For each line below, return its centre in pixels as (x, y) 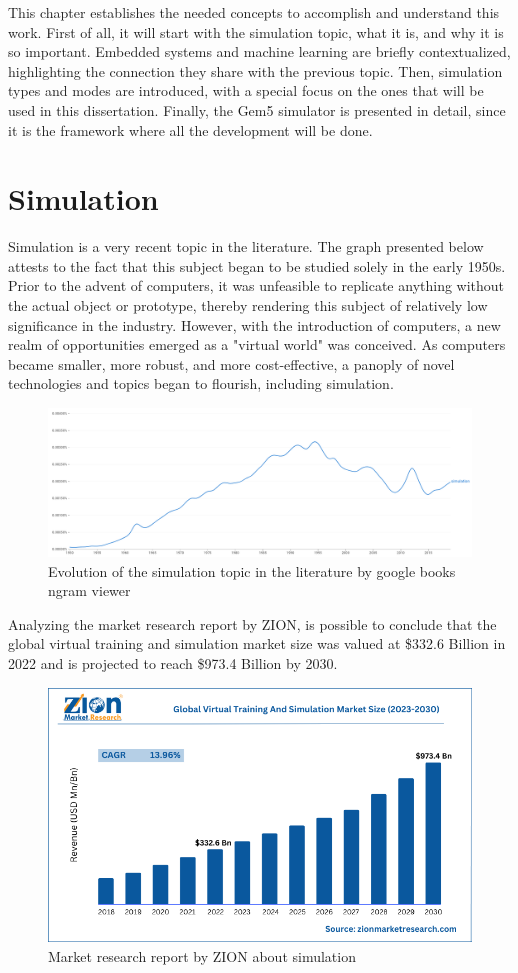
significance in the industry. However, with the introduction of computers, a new (254, 324)
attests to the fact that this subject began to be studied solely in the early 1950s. (257, 265)
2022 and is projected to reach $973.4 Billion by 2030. (173, 663)
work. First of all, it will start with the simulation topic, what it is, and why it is (256, 31)
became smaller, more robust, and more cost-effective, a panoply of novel (231, 363)
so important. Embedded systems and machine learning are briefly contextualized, (259, 51)
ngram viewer (89, 590)
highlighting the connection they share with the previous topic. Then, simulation (255, 70)
